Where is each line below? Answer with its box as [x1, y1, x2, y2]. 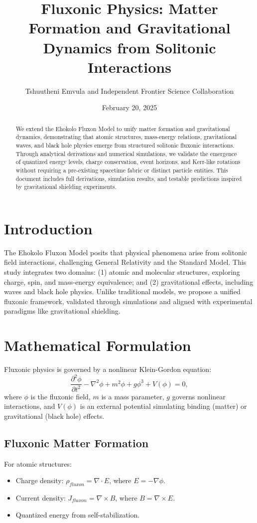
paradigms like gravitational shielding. [4, 306, 121, 316]
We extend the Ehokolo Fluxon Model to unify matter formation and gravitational [15, 124, 230, 133]
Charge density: [15, 475, 64, 486]
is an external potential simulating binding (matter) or [80, 401, 247, 411]
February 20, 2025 [102, 102, 157, 113]
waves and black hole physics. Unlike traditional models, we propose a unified [4, 286, 241, 297]
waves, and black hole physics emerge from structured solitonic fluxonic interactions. [15, 141, 235, 149]
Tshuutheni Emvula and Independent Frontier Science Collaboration [25, 85, 234, 96]
